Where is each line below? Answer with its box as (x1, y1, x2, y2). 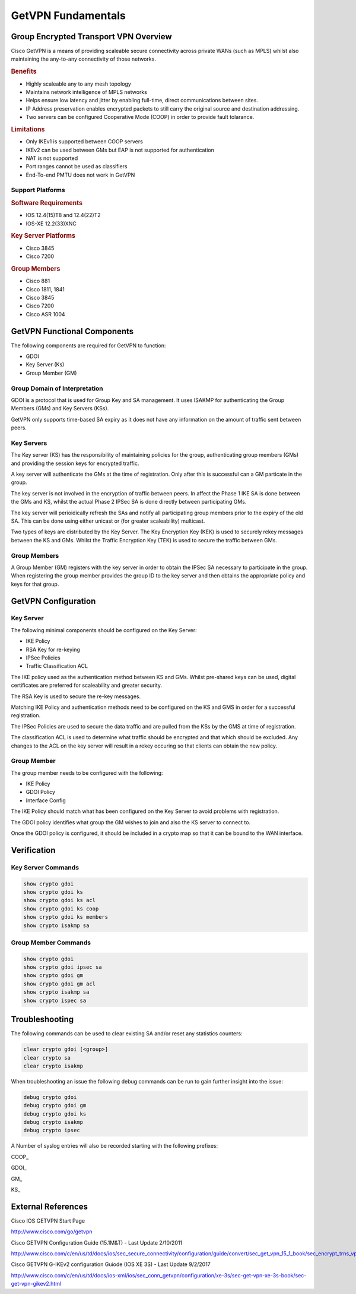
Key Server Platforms (11, 232, 75, 240)
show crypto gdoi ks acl (23, 897, 96, 904)
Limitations (11, 125, 45, 133)
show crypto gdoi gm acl (23, 980, 96, 987)
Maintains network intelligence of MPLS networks (26, 88, 148, 95)
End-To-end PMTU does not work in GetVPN (26, 171, 135, 178)
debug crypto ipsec (23, 1127, 80, 1134)
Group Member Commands (11, 938, 91, 947)
